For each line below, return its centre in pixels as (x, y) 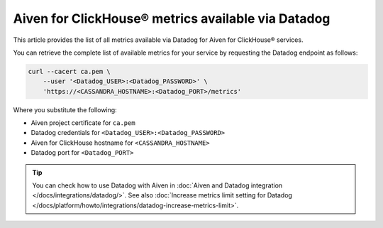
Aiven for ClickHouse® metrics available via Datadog (172, 18)
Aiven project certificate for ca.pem (83, 123)
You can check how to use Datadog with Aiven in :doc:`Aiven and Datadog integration (157, 185)
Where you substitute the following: (65, 109)
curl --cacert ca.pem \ (70, 71)
